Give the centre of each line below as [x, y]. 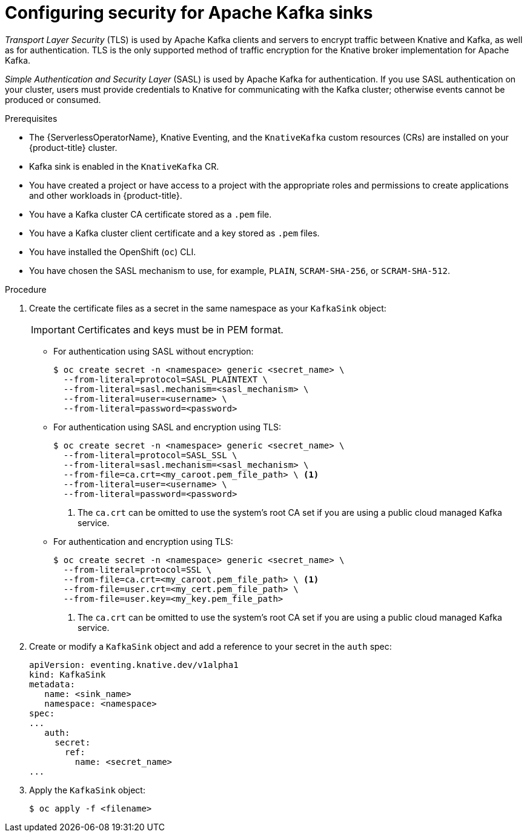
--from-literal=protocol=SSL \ [138, 569]
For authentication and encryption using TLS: [143, 541]
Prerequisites [31, 118]
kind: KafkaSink [68, 674]
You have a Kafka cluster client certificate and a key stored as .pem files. [174, 233]
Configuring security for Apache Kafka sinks [189, 13]
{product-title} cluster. [73, 147]
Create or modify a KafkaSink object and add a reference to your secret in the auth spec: [210, 646]
